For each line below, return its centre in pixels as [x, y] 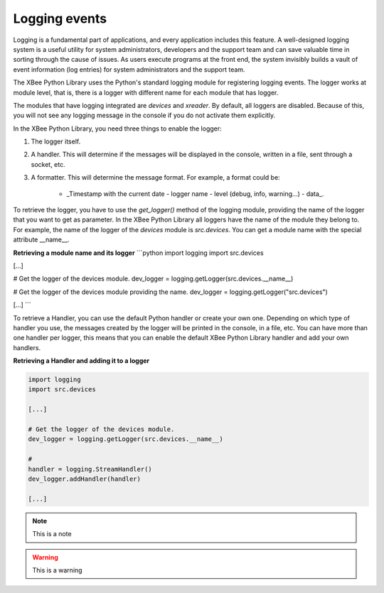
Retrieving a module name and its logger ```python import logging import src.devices [138, 253]
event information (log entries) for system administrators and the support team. [129, 69]
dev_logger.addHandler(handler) [85, 479]
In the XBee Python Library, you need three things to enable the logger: [117, 129]
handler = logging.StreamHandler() [90, 469]
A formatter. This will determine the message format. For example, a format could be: [155, 178]
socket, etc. [48, 164]
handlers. [27, 347]
